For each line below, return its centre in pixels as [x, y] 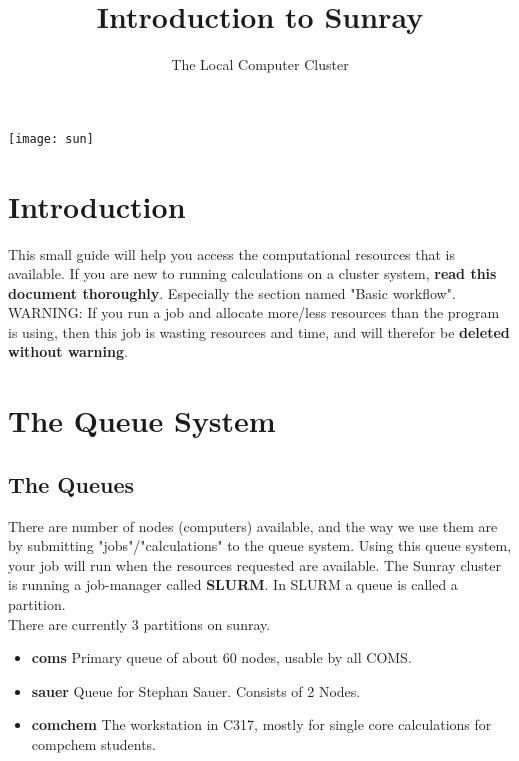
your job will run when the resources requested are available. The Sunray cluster [254, 564]
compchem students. [93, 743]
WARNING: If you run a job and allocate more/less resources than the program [254, 312]
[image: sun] [51, 138]
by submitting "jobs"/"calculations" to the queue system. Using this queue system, [260, 545]
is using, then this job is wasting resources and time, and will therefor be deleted [259, 331]
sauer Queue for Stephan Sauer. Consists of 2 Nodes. [196, 690]
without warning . [68, 351]
